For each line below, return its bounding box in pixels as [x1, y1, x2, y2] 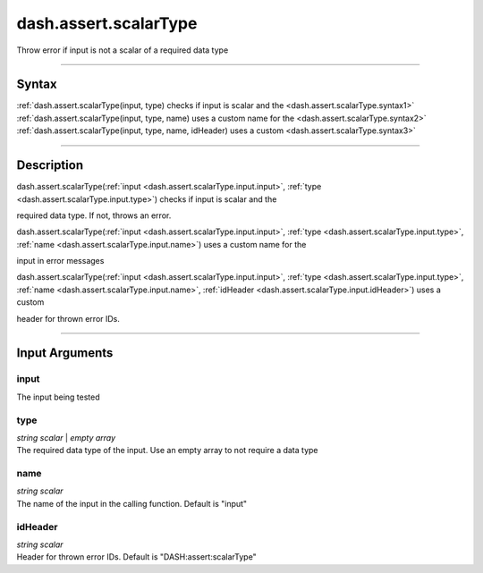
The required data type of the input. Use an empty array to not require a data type [16, 445, 318, 456]
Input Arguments [16, 345, 114, 361]
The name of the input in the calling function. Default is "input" [16, 498, 248, 509]
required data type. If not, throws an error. [16, 210, 172, 221]
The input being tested [16, 392, 100, 402]
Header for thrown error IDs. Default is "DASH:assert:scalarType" [16, 552, 257, 562]
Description [16, 157, 84, 173]
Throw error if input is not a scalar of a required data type [16, 45, 229, 55]
